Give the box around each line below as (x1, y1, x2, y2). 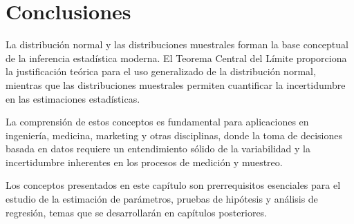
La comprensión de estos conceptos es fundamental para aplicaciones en (6, 114, 309, 129)
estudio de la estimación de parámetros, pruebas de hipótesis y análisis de (6, 192, 318, 206)
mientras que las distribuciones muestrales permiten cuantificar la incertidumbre (6, 77, 346, 92)
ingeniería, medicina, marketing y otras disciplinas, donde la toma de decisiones (6, 128, 343, 142)
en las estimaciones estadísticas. (6, 91, 140, 105)
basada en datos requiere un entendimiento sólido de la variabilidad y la (6, 141, 310, 156)
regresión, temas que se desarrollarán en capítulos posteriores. (6, 205, 268, 219)
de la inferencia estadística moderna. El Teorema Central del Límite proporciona (6, 50, 347, 65)
